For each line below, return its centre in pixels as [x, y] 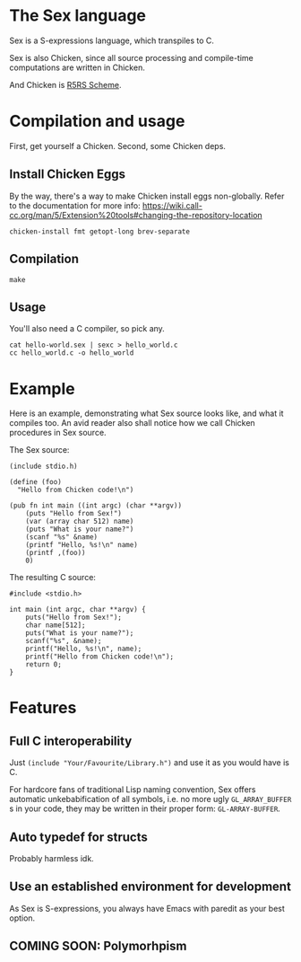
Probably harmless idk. [52, 859]
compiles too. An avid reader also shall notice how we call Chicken [132, 423]
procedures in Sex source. [58, 433]
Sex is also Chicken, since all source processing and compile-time [131, 57]
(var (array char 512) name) [80, 522]
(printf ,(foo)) [56, 553]
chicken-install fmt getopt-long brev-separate [100, 231]
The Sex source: [39, 450]
